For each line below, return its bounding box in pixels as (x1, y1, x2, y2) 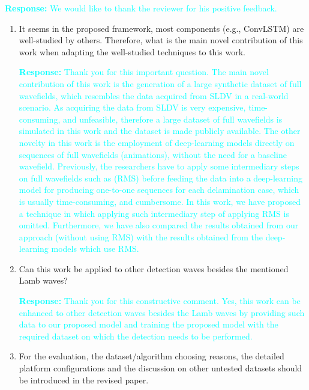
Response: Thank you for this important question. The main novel (19, 66, 269, 78)
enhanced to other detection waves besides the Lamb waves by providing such (19, 306, 305, 318)
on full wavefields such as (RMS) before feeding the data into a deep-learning (19, 171, 303, 184)
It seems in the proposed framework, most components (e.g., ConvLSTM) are (19, 22, 304, 34)
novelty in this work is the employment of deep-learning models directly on (19, 136, 295, 148)
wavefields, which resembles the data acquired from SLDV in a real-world (19, 89, 289, 102)
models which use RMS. (51, 242, 139, 255)
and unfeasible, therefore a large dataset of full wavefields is (62, 112, 283, 125)
